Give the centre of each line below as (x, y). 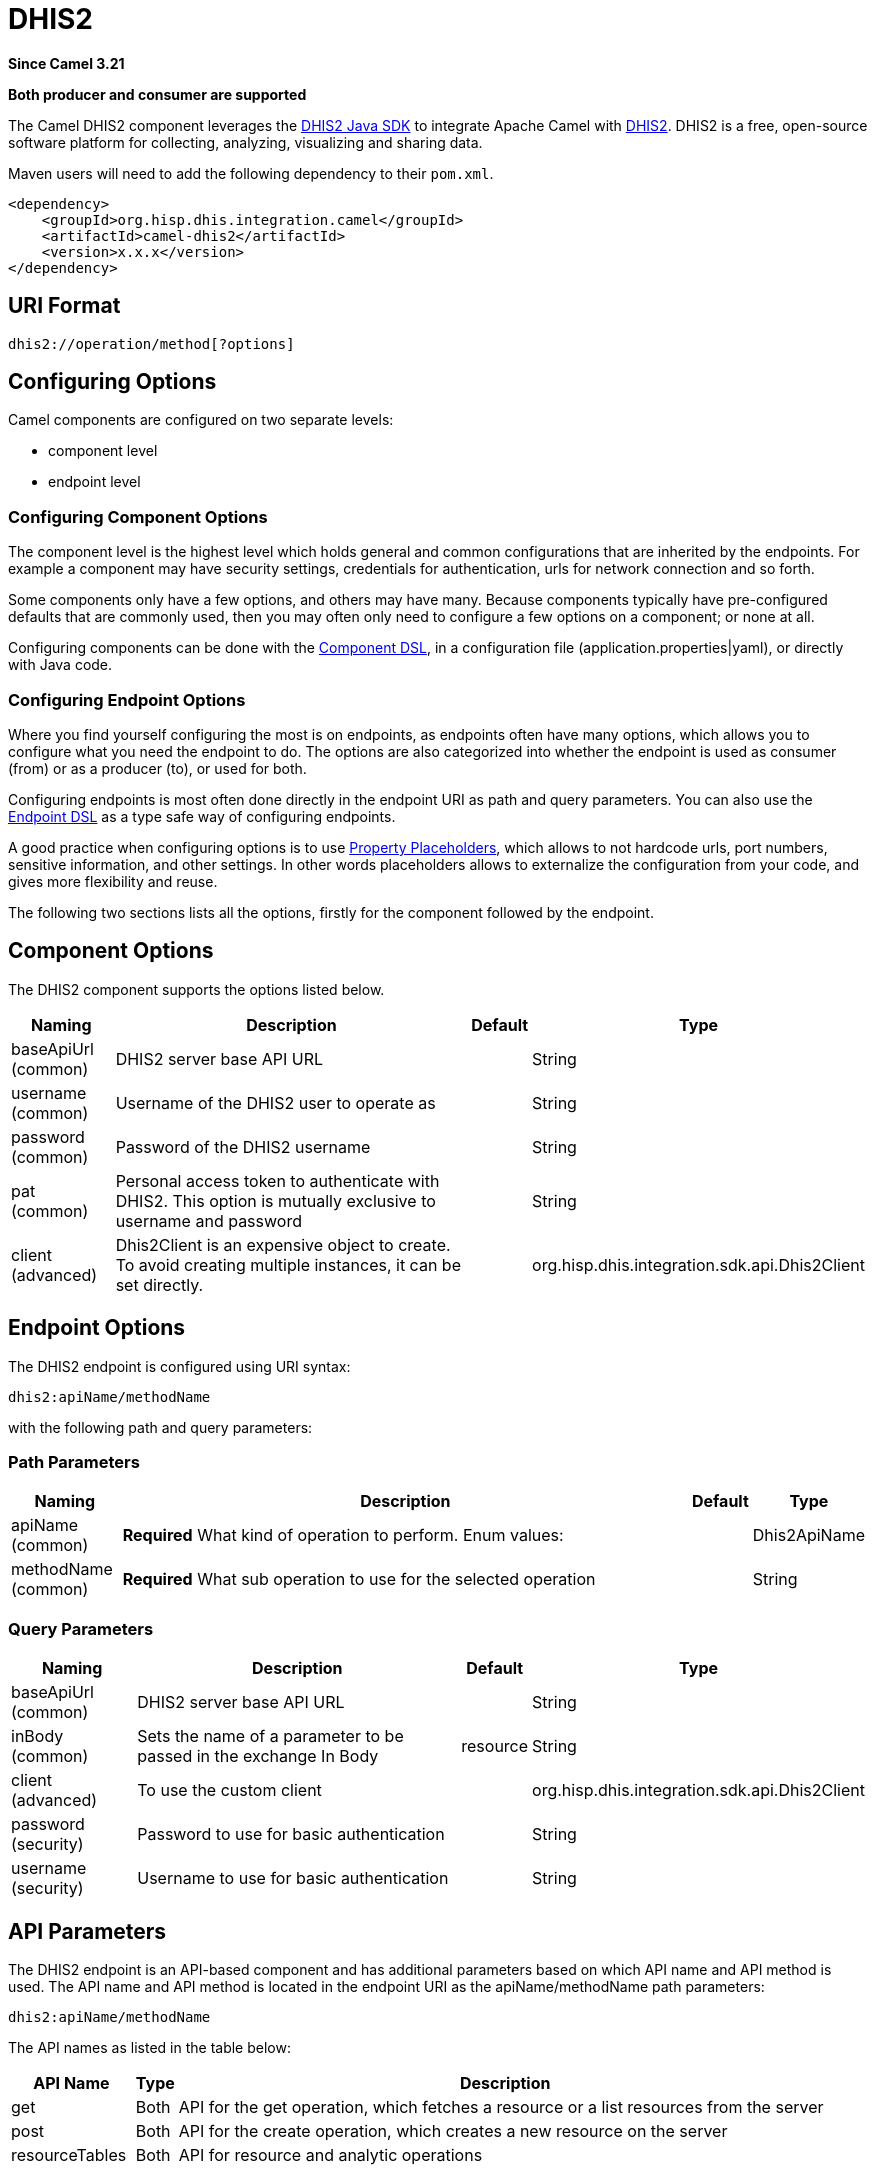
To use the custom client (229, 1790)
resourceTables (69, 2154)
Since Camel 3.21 (66, 63)
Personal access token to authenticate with (277, 1180)
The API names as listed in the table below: (149, 2047)
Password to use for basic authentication (291, 1834)
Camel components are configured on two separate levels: (201, 420)
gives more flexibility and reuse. (113, 881)
